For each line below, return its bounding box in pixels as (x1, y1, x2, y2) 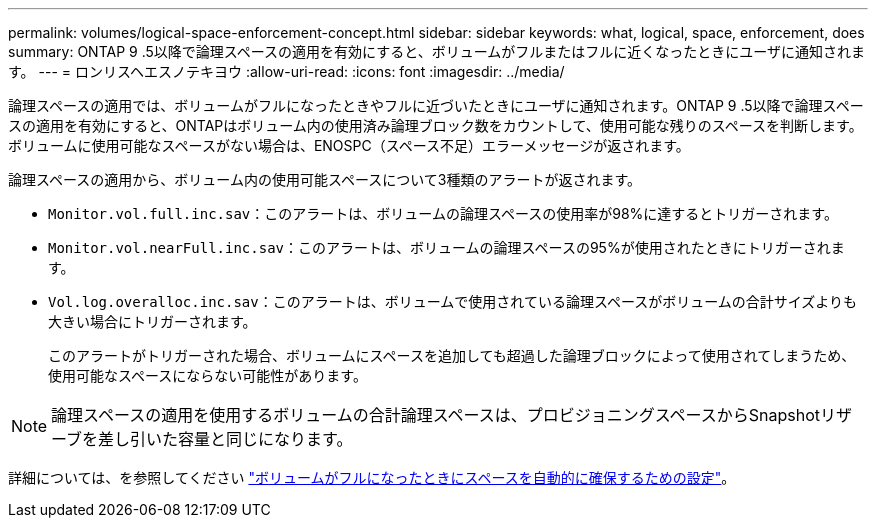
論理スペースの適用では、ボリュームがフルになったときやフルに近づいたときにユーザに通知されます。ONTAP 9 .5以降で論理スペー (8, 97, 864, 114)
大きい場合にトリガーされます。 (48, 313, 257, 330)
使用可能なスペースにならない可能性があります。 (48, 367, 367, 384)
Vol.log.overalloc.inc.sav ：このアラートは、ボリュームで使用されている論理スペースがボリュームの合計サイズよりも (48, 293, 858, 310)
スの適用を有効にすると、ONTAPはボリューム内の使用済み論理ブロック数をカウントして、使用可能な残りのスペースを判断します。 (8, 117, 863, 134)
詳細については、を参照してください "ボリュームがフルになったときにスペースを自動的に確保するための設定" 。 (8, 469, 736, 486)
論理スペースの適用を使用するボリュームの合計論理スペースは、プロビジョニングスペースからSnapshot (51, 405, 821, 425)
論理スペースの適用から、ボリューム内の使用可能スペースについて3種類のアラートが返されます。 (8, 171, 642, 188)
